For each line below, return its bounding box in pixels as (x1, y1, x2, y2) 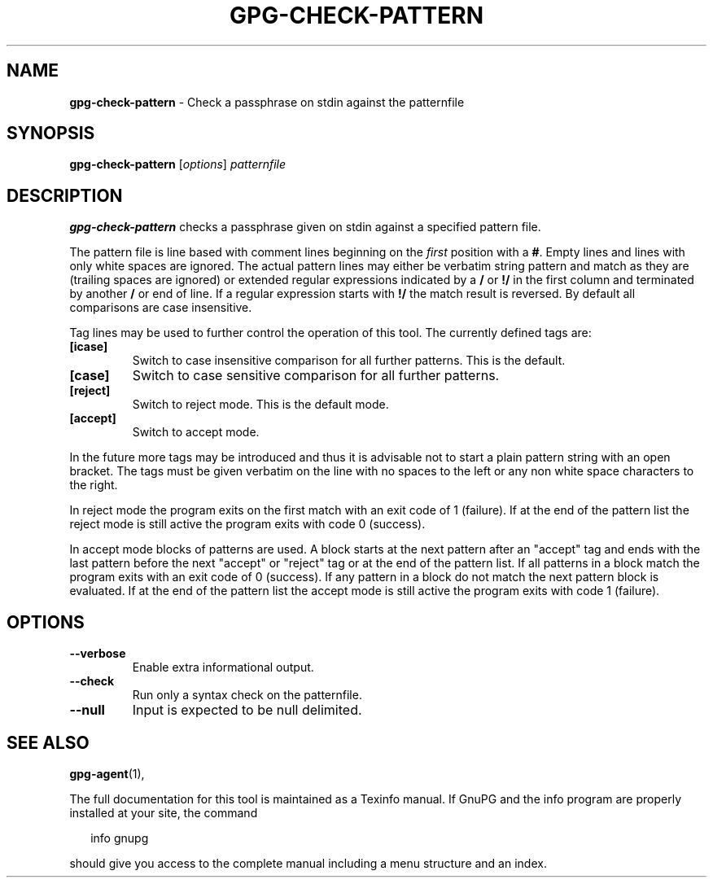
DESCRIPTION (7, 185, 123, 206)
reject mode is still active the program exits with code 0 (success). (69, 517, 426, 532)
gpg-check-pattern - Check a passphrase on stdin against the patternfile (69, 94, 465, 109)
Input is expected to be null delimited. (132, 702, 362, 719)
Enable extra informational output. (132, 660, 314, 675)
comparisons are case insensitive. (69, 300, 252, 315)
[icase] (69, 339, 108, 354)
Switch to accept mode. (132, 425, 260, 440)
